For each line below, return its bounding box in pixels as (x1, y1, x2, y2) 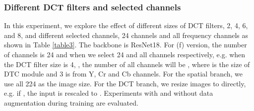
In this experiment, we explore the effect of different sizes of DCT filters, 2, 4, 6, (4, 20, 248, 31)
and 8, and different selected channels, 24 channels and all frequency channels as (4, 30, 248, 40)
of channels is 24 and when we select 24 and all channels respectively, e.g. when (4, 49, 246, 59)
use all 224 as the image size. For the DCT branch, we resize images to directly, (4, 78, 246, 88)
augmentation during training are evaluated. (4, 97, 138, 108)
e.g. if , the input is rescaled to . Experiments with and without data (4, 88, 213, 98)
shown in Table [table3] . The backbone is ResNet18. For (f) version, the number (4, 39, 247, 50)
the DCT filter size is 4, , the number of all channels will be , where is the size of (4, 59, 250, 69)
